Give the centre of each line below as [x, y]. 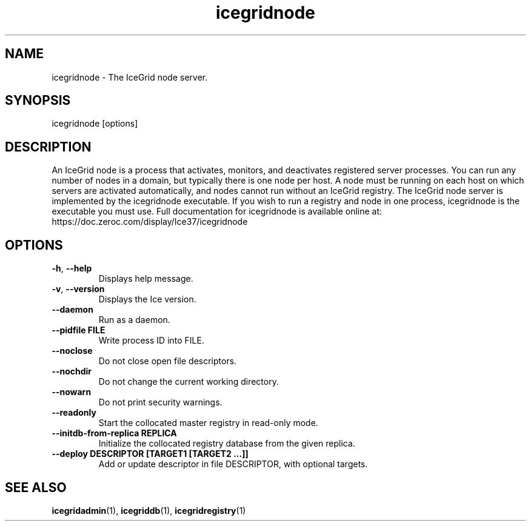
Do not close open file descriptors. [168, 361]
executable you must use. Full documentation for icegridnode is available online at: [217, 211]
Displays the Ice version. [147, 299]
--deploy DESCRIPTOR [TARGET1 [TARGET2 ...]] [150, 454]
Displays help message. [146, 279]
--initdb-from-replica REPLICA [114, 433]
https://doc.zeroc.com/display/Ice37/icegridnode [150, 222]
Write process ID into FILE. [151, 341]
